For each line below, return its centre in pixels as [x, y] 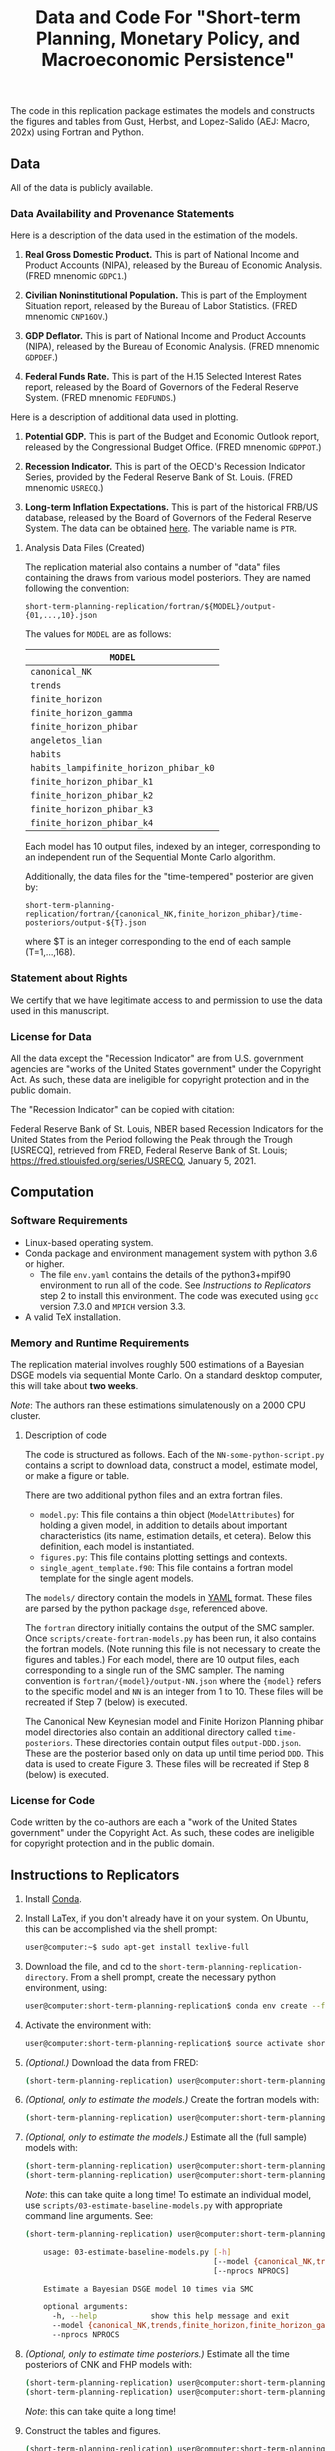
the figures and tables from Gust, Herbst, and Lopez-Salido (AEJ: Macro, [160, 122]
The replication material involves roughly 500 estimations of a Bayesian [157, 1364]
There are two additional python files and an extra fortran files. [153, 1495]
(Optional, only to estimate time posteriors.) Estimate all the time [157, 2353]
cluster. [26, 1415]
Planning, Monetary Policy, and [168, 38]
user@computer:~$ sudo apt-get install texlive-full [137, 1947]
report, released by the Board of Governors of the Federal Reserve [161, 387]
